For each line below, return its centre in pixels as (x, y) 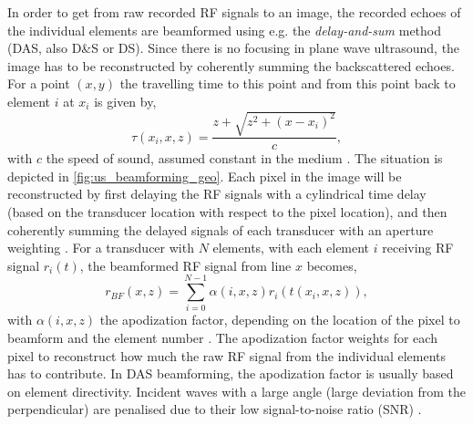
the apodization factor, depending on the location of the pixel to (280, 320)
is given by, (125, 101)
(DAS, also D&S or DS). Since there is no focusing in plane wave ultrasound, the (234, 48)
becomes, (332, 265)
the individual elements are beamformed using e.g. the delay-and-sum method (225, 30)
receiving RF (418, 248)
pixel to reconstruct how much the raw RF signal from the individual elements (227, 355)
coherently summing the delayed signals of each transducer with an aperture (221, 229)
